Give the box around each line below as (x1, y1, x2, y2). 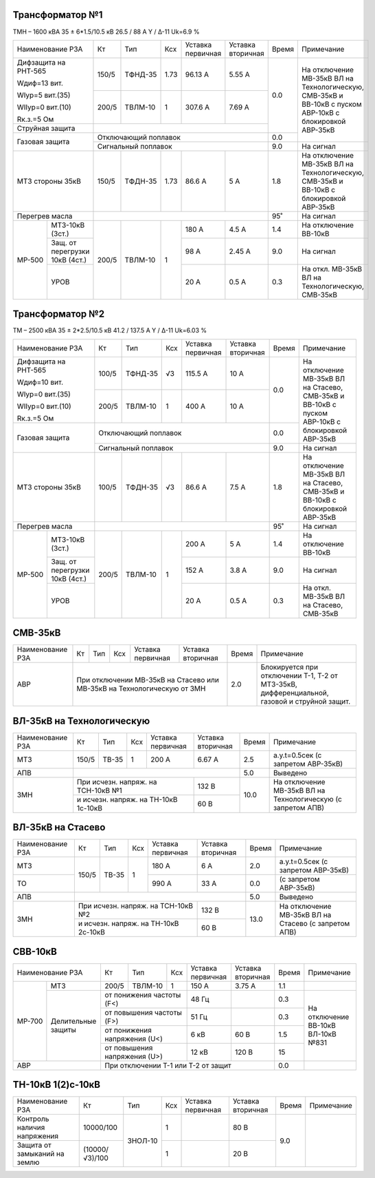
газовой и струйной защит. (260, 697, 351, 706)
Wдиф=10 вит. (16, 377, 64, 387)
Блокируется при (260, 662, 319, 672)
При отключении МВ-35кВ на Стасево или (76, 675, 219, 685)
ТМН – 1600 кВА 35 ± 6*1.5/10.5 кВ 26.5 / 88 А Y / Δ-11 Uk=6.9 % (12, 28, 200, 36)
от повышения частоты (104, 1007, 182, 1017)
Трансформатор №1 (12, 9, 103, 21)
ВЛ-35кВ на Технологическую (12, 715, 150, 726)
